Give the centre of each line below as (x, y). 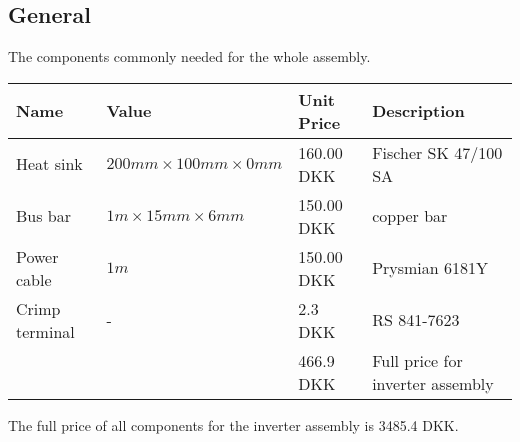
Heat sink (49, 164)
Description (418, 111)
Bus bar (44, 216)
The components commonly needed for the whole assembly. (189, 56)
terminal (45, 331)
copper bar (410, 216)
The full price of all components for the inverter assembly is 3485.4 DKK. (233, 424)
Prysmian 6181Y (430, 268)
